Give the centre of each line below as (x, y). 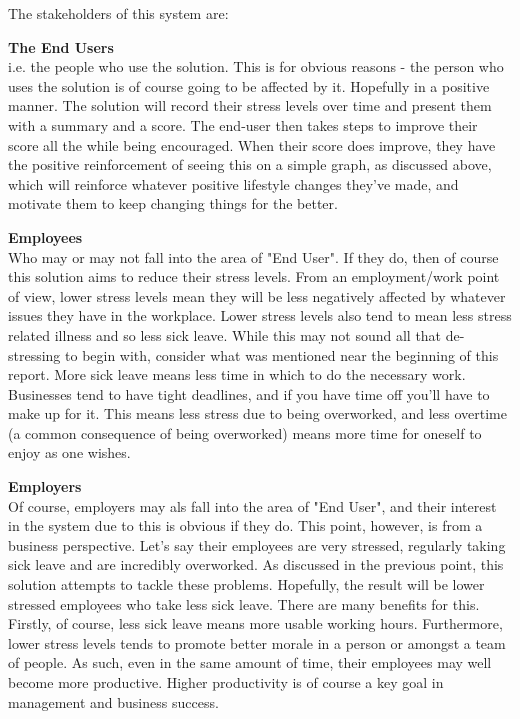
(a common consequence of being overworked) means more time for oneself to (245, 432)
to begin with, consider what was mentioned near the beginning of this (282, 354)
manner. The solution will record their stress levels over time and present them (250, 105)
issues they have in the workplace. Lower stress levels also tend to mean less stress (260, 315)
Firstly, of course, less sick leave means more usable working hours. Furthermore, (255, 623)
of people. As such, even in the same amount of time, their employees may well (250, 662)
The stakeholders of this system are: (118, 13)
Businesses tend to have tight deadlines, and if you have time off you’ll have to (249, 393)
